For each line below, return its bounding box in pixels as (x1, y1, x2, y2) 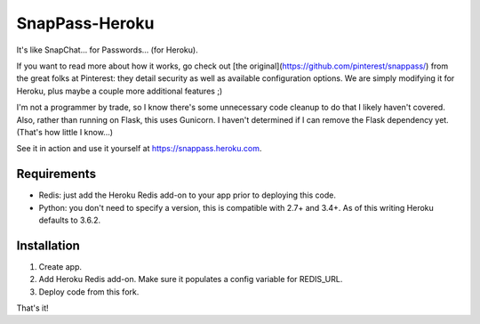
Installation (16, 238, 80, 253)
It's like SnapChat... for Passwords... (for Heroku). (16, 45, 199, 55)
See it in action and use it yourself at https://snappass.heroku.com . (16, 143, 262, 154)
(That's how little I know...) (16, 126, 114, 137)
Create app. (38, 261, 83, 271)
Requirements (16, 166, 97, 182)
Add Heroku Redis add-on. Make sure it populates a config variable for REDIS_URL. (38, 274, 343, 285)
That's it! (16, 303, 49, 313)
